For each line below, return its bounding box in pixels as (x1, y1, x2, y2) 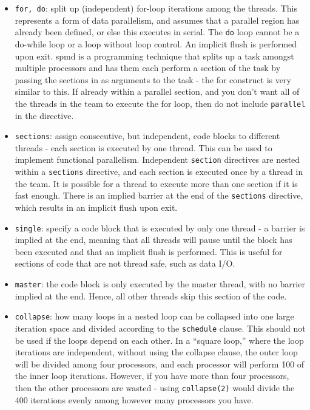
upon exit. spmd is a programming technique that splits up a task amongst (15, 49, 294, 62)
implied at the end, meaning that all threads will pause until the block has (15, 233, 292, 246)
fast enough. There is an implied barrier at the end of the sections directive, (15, 189, 303, 202)
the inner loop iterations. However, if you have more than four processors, (15, 369, 289, 382)
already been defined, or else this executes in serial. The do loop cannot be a (15, 26, 300, 38)
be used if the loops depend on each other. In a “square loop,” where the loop (15, 333, 304, 346)
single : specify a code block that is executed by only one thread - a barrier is (15, 221, 305, 234)
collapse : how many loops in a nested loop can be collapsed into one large (15, 310, 294, 323)
